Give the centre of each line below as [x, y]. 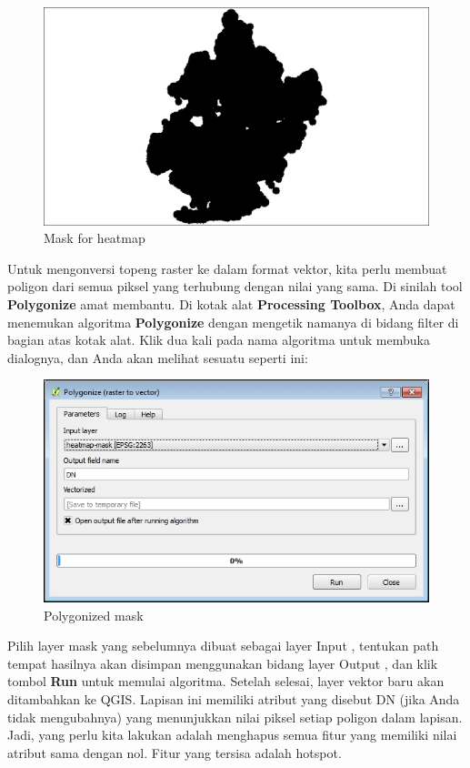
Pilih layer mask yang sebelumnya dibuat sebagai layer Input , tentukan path [223, 646]
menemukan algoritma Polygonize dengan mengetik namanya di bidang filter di [233, 322]
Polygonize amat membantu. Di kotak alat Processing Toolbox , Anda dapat [231, 303]
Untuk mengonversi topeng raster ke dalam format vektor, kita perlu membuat [227, 268]
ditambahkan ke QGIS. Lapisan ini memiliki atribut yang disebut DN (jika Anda [234, 698]
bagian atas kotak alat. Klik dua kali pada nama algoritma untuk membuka [219, 340]
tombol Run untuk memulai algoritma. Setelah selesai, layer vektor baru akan [226, 681]
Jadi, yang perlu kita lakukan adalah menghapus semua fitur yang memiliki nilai [232, 735]
